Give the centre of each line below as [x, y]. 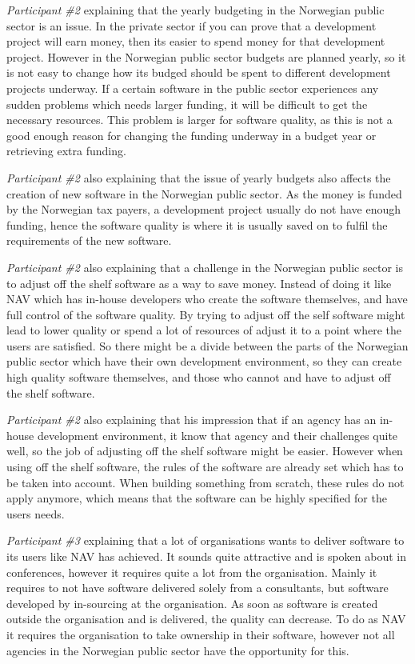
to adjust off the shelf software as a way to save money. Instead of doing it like [199, 283]
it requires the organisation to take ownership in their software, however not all [201, 634]
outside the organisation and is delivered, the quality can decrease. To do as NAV [206, 619]
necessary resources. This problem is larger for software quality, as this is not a [200, 120]
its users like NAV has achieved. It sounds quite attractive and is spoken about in [207, 556]
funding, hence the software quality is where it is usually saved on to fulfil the [197, 224]
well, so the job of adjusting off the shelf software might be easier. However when [205, 451]
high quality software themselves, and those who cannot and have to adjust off [199, 377]
